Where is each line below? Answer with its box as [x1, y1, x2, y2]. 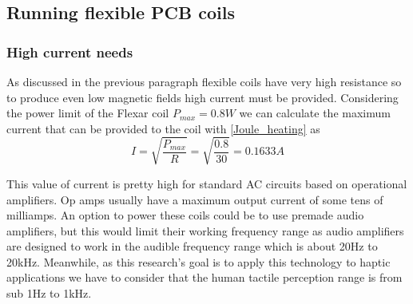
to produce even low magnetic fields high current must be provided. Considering [6, 89, 399, 105]
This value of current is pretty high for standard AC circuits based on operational [6, 175, 407, 191]
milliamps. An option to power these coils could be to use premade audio [6, 207, 364, 223]
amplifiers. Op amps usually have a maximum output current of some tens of [6, 191, 383, 207]
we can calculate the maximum [239, 105, 391, 121]
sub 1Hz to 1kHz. [6, 285, 92, 302]
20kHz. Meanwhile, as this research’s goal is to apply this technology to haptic [6, 253, 391, 270]
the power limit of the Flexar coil [6, 105, 169, 121]
